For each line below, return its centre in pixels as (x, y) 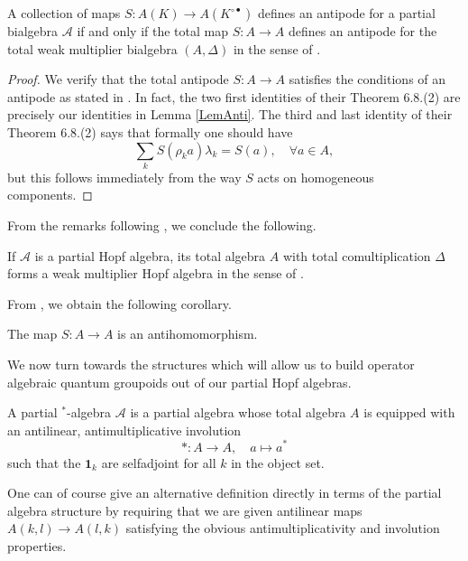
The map (32, 334)
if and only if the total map (153, 31)
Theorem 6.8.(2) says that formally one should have (150, 131)
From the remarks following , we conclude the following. (162, 225)
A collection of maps (64, 13)
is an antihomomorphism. (188, 334)
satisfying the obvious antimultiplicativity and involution (283, 528)
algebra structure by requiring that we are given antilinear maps (185, 510)
